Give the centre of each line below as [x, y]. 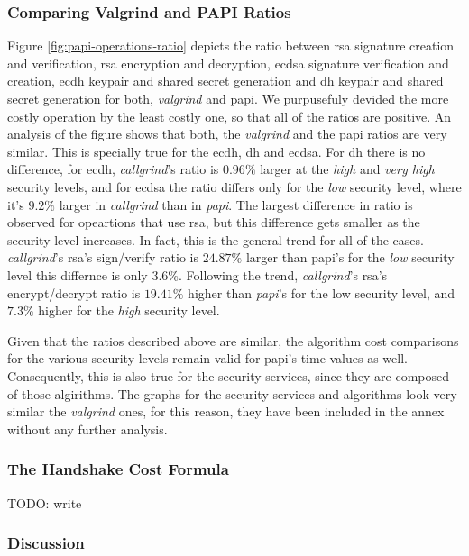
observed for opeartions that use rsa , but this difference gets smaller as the [214, 222]
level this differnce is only [78, 274]
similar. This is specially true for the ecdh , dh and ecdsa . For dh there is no [216, 151]
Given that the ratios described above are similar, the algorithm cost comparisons [233, 340]
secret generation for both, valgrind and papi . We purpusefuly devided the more [228, 98]
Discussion [46, 543]
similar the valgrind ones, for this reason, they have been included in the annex [226, 411]
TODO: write [45, 502]
